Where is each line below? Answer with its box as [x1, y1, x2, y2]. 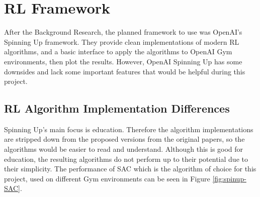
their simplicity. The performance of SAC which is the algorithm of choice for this [4, 163, 256, 174]
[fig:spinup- [212, 173, 246, 183]
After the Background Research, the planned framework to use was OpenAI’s [4, 27, 242, 37]
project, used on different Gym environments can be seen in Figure [4, 173, 210, 183]
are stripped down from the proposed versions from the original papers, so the [4, 134, 245, 144]
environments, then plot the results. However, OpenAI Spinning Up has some [4, 56, 242, 66]
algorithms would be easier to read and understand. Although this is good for [4, 144, 243, 154]
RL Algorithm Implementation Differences [4, 101, 230, 116]
